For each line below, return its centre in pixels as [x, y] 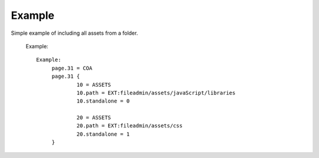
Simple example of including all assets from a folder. [74, 33]
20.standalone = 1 [103, 134]
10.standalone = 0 [103, 101]
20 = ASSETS [94, 118]
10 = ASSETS [94, 85]
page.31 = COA [72, 68]
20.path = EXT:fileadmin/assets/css [130, 126]
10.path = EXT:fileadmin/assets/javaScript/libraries [156, 93]
